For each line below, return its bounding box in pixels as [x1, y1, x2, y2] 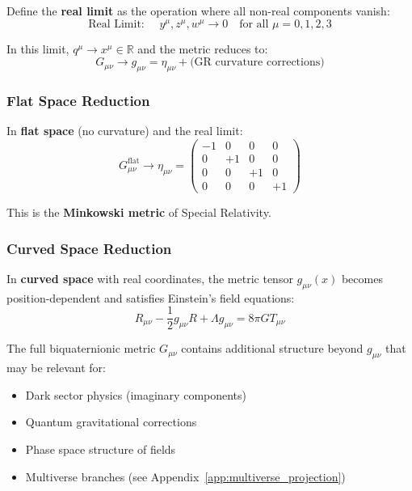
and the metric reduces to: [137, 40, 268, 57]
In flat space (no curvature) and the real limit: [6, 122, 243, 139]
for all [239, 18, 269, 30]
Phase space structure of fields [25, 440, 176, 457]
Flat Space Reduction [6, 90, 150, 110]
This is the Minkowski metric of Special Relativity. [6, 204, 271, 221]
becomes [341, 269, 383, 286]
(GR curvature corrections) [190, 57, 325, 69]
